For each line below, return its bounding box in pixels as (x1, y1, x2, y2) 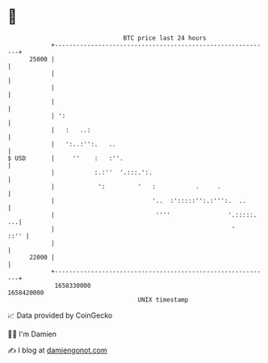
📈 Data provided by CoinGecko (7, 310, 113, 320)
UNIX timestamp (137, 295, 189, 304)
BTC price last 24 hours (123, 34, 207, 42)
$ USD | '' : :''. (7, 154, 124, 163)
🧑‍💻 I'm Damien (7, 329, 57, 339)
